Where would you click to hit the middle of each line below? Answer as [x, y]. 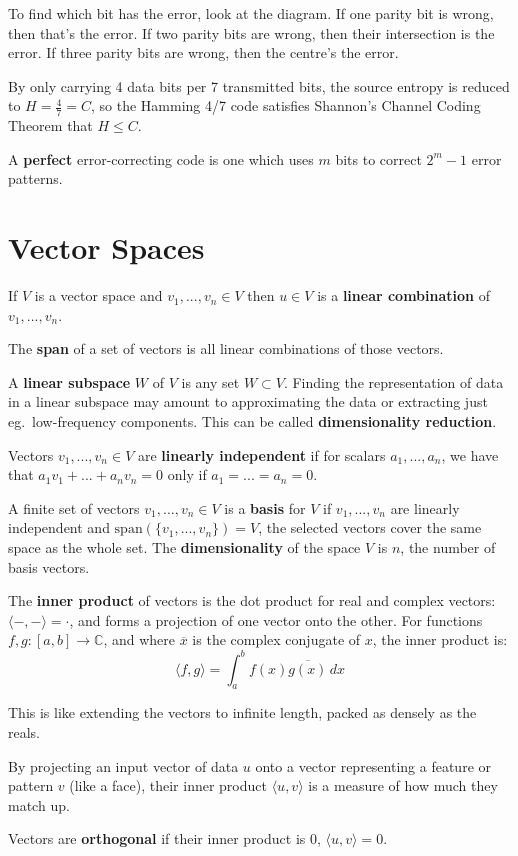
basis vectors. [49, 566]
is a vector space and [98, 295]
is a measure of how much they [403, 785]
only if [187, 474]
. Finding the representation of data [393, 381]
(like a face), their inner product [168, 785]
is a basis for [265, 507]
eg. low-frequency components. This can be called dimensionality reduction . [252, 421]
